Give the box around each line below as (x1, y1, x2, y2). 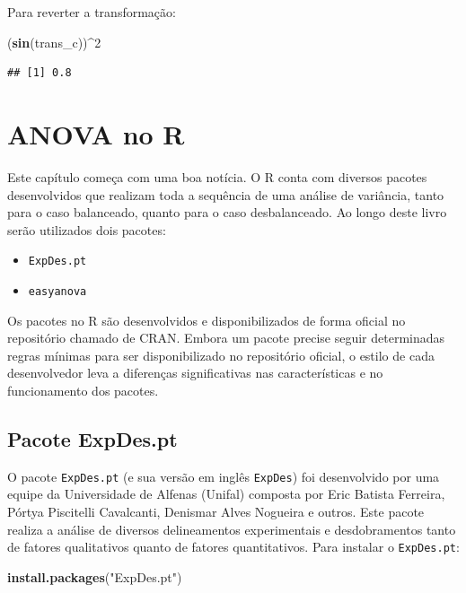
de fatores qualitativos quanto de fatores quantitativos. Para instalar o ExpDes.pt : (7, 537, 460, 556)
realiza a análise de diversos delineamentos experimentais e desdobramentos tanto (7, 519, 456, 538)
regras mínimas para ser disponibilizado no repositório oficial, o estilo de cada (7, 345, 435, 364)
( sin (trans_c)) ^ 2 (7, 32, 101, 51)
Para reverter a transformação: (7, 3, 176, 21)
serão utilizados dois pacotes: (7, 220, 166, 239)
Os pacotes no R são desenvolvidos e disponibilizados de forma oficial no (7, 310, 406, 329)
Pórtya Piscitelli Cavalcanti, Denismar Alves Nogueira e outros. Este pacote (7, 502, 425, 521)
